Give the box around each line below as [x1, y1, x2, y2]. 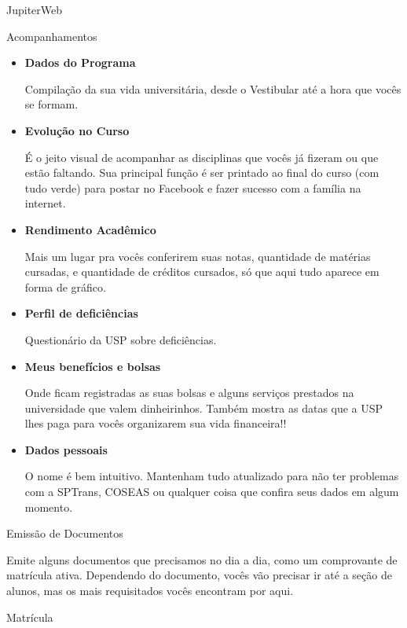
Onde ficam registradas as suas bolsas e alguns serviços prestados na [24, 384, 354, 401]
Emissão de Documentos [6, 525, 123, 542]
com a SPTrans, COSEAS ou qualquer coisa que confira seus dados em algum [24, 483, 399, 500]
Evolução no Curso [24, 122, 130, 138]
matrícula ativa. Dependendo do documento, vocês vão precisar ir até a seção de [6, 567, 392, 583]
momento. [24, 498, 73, 515]
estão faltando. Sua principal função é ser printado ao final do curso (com [24, 164, 379, 181]
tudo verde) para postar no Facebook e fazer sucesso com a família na [24, 179, 361, 196]
